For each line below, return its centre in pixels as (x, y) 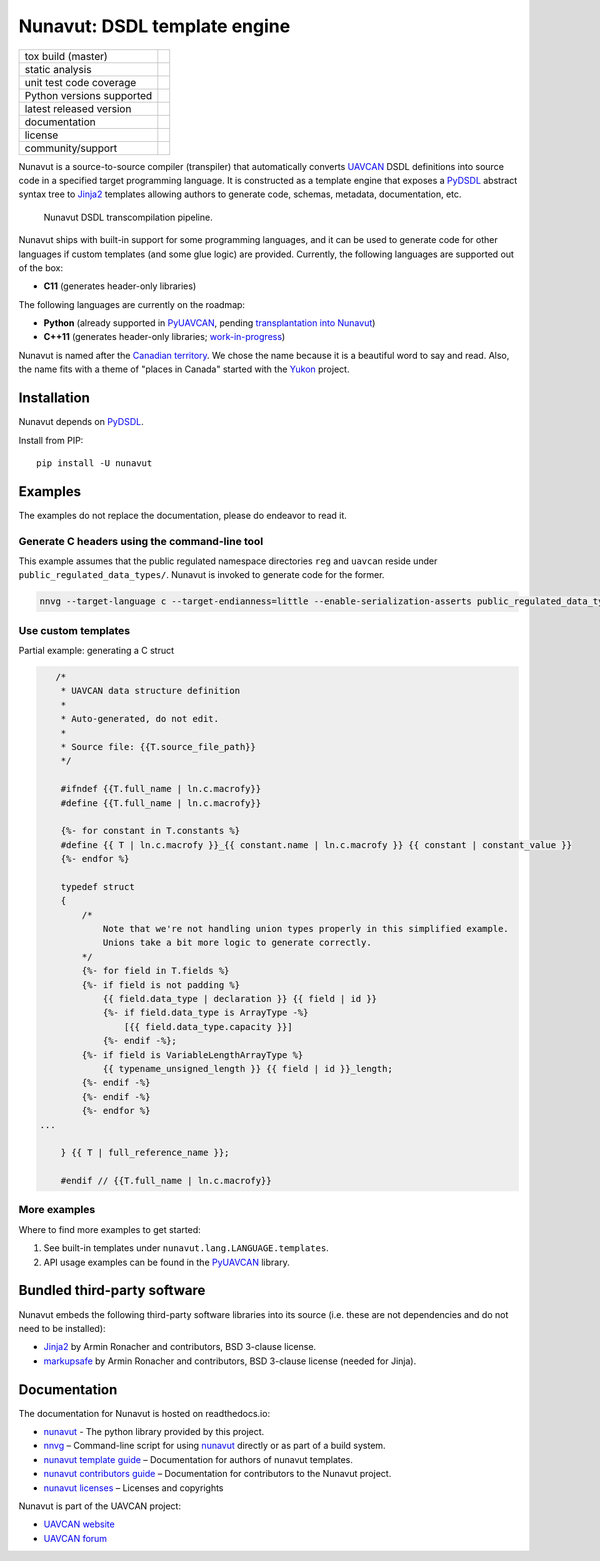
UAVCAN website (79, 1524)
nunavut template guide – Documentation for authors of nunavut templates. (198, 1459)
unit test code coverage (80, 82)
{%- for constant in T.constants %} (150, 831)
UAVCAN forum (75, 1538)
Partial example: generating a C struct (96, 651)
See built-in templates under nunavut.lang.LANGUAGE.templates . (186, 1248)
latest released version (78, 108)
